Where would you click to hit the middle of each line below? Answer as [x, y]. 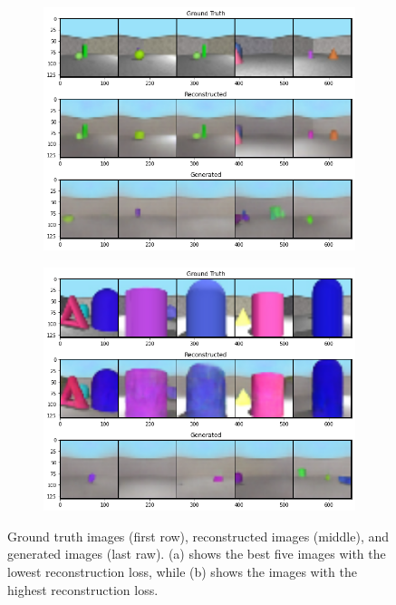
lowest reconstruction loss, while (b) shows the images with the [182, 571]
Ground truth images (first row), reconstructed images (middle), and [198, 536]
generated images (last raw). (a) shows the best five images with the [197, 554]
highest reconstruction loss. [83, 589]
